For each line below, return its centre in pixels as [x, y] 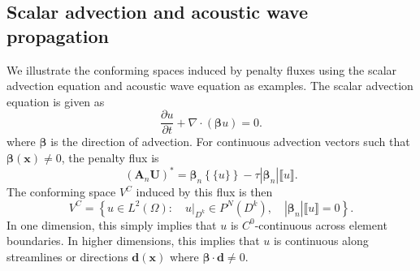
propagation [58, 35]
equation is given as [56, 101]
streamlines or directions [67, 256]
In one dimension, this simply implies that [112, 224]
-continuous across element [321, 224]
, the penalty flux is [110, 158]
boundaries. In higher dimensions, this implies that [133, 241]
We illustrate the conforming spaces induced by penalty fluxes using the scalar [202, 69]
